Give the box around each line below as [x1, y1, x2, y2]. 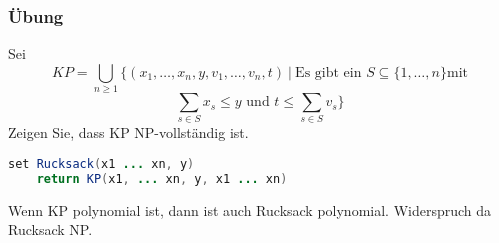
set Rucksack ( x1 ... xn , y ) [8, 157, 195, 172]
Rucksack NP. [8, 219, 93, 240]
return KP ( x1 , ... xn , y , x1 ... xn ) [36, 171, 288, 186]
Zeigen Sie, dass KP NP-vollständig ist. [8, 122, 249, 143]
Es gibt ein [295, 65, 362, 80]
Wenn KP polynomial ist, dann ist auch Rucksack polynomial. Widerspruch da [8, 199, 492, 220]
